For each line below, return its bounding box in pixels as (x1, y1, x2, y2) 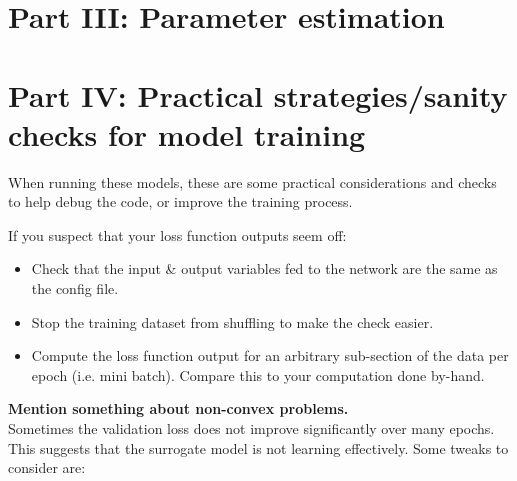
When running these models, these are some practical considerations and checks (8, 171, 497, 192)
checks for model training (8, 113, 366, 154)
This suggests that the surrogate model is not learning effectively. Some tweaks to (8, 437, 509, 458)
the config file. (31, 278, 119, 299)
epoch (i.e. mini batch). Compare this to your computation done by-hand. (31, 364, 485, 385)
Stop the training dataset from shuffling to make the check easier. (31, 311, 434, 332)
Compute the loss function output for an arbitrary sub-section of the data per (31, 345, 509, 366)
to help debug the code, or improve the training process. (8, 191, 353, 212)
